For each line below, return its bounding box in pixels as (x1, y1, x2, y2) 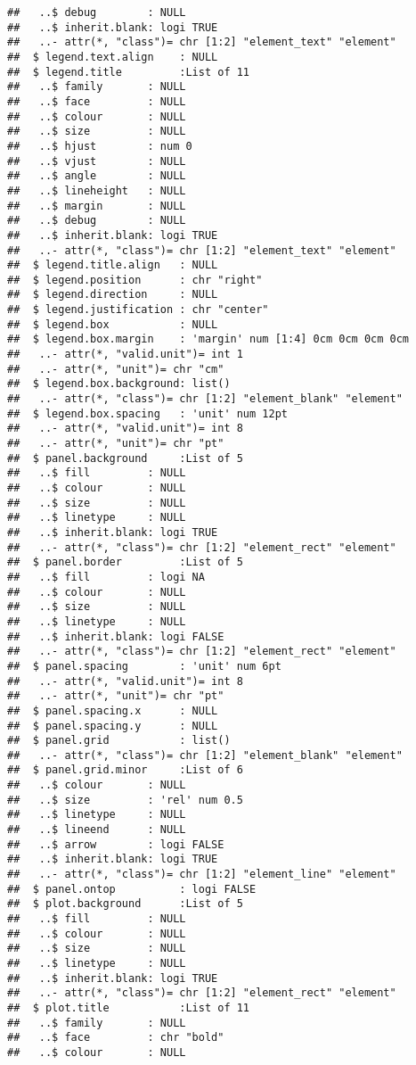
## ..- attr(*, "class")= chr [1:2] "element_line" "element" (7, 868, 396, 881)
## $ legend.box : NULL (7, 318, 218, 331)
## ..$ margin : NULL (7, 199, 186, 212)
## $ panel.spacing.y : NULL (7, 719, 218, 732)
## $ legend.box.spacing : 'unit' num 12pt (7, 407, 288, 420)
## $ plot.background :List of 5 (7, 897, 243, 911)
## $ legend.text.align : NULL (7, 50, 218, 63)
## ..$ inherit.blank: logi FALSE (7, 630, 224, 643)
